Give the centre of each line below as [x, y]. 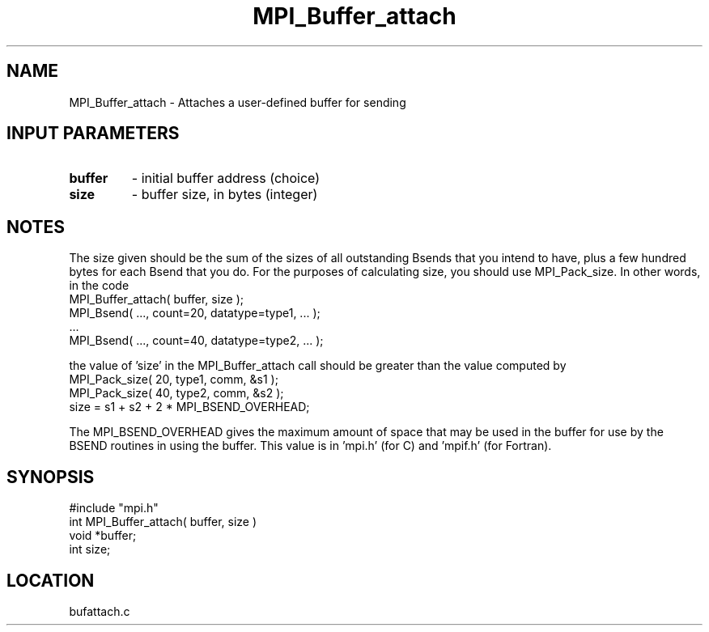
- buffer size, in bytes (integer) [225, 195]
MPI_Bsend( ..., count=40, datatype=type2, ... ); [196, 341]
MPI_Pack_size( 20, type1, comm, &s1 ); [174, 380]
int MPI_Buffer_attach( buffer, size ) [163, 522]
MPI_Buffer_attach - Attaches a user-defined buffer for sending [238, 102]
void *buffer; [103, 536]
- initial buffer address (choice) [226, 178]
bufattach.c [100, 611]
